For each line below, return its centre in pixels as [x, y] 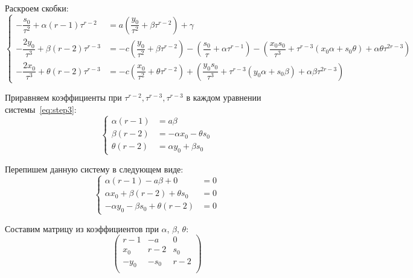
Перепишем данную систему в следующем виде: [94, 169]
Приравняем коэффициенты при [63, 97]
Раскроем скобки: [37, 8]
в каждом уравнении [224, 97]
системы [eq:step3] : [41, 109]
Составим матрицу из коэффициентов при [82, 228]
